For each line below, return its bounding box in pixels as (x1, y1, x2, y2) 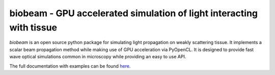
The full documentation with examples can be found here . (9, 63, 131, 69)
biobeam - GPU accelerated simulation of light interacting (9, 8, 258, 19)
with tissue (9, 22, 58, 33)
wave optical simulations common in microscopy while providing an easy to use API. (9, 54, 186, 60)
